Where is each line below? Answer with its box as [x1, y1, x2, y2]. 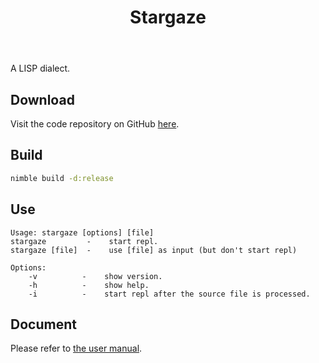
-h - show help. [28, 280, 150, 290]
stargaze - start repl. [10, 236, 159, 246]
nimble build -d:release [10, 173, 114, 183]
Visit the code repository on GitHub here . [10, 118, 180, 130]
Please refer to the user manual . [10, 342, 143, 355]
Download [10, 91, 75, 108]
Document [10, 316, 77, 333]
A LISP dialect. [10, 62, 71, 75]
